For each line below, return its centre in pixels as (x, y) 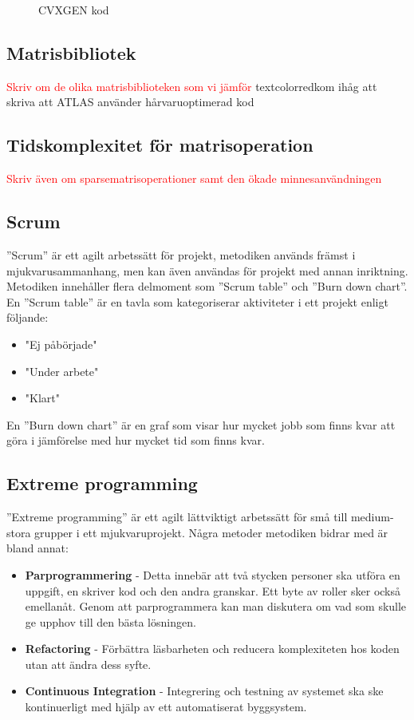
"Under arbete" (62, 371)
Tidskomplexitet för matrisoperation (160, 145)
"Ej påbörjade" (61, 344)
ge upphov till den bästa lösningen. (110, 621)
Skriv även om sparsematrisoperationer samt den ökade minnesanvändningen (194, 178)
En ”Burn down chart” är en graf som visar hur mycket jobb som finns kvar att (201, 424)
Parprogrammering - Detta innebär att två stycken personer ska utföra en (213, 574)
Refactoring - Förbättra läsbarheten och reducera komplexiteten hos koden (212, 649)
